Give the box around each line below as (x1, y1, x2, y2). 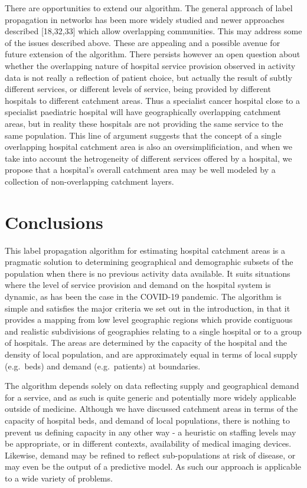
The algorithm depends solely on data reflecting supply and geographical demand (5, 379, 299, 392)
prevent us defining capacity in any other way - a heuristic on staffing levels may (5, 425, 296, 438)
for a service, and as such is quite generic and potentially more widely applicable (5, 391, 296, 403)
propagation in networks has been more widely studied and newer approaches (5, 13, 285, 25)
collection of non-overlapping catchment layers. (5, 175, 174, 187)
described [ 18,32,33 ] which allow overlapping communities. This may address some (5, 25, 302, 37)
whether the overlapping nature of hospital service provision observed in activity (5, 59, 296, 71)
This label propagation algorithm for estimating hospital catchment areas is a (5, 244, 285, 256)
